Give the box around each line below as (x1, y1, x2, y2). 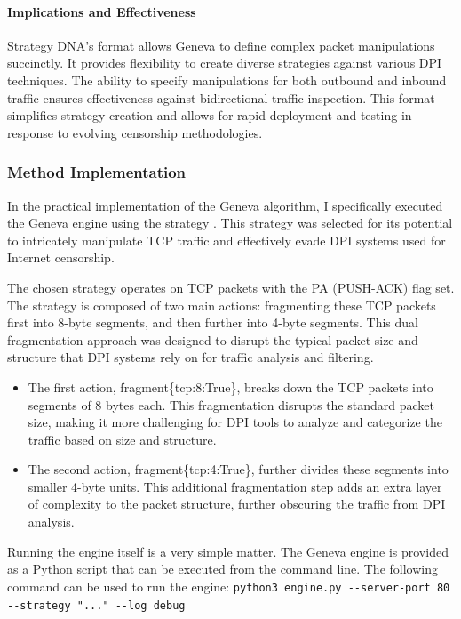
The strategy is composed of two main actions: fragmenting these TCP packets (7, 295, 436, 314)
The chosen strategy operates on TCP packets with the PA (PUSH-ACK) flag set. (7, 277, 455, 296)
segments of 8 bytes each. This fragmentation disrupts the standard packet (28, 395, 434, 414)
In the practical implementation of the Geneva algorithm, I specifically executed (7, 196, 443, 214)
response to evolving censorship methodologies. (7, 123, 263, 141)
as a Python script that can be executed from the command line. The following (7, 559, 438, 578)
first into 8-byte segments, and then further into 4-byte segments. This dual (7, 313, 418, 332)
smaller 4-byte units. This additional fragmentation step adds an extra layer (28, 477, 442, 495)
